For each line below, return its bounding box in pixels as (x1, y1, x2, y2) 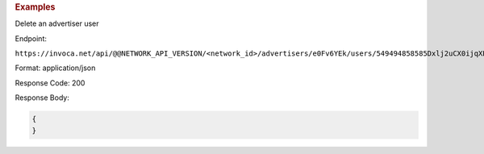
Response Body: (15, 93, 70, 102)
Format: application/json (15, 63, 96, 73)
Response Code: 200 (15, 77, 86, 88)
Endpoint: (15, 33, 48, 44)
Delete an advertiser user (15, 19, 100, 28)
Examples (15, 2, 56, 12)
